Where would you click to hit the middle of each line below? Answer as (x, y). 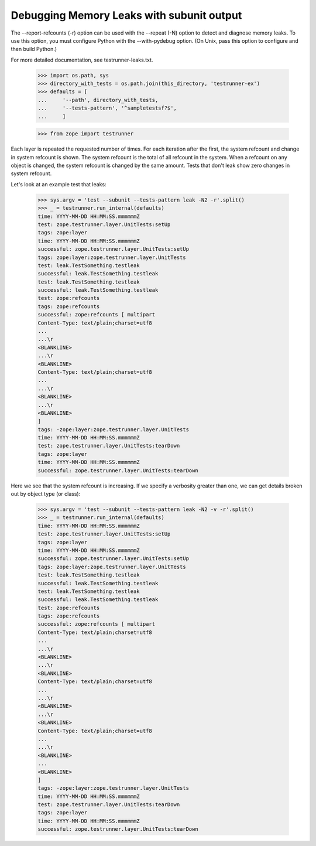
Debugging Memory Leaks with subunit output (126, 15)
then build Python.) (34, 49)
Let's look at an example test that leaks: (59, 184)
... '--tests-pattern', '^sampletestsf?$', (107, 108)
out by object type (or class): (46, 494)
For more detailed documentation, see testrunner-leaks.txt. (82, 60)
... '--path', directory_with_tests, (98, 100)
